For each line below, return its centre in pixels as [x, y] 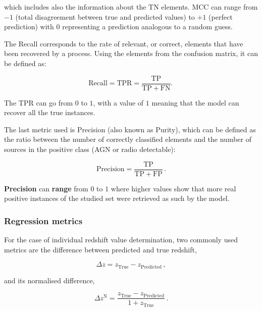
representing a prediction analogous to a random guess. [147, 27]
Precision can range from [46, 188]
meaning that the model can [195, 102]
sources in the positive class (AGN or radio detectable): [90, 149]
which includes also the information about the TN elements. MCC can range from [131, 7]
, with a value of [118, 102]
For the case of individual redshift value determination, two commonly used [121, 240]
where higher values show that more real [173, 188]
